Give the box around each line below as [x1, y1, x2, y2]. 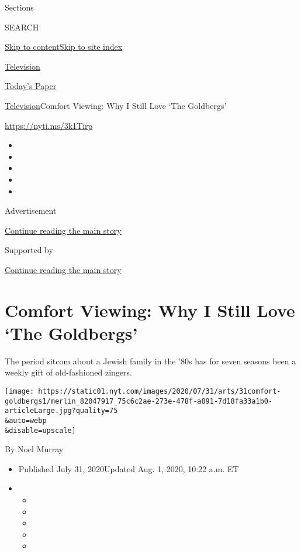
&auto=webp [5, 416, 47, 425]
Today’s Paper [5, 80, 57, 92]
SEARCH [5, 21, 39, 33]
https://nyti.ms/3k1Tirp [5, 119, 93, 131]
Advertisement [5, 204, 57, 217]
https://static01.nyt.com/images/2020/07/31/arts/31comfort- [38, 387, 281, 395]
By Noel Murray [5, 443, 64, 455]
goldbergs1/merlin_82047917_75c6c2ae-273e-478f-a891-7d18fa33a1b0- [5, 397, 273, 405]
